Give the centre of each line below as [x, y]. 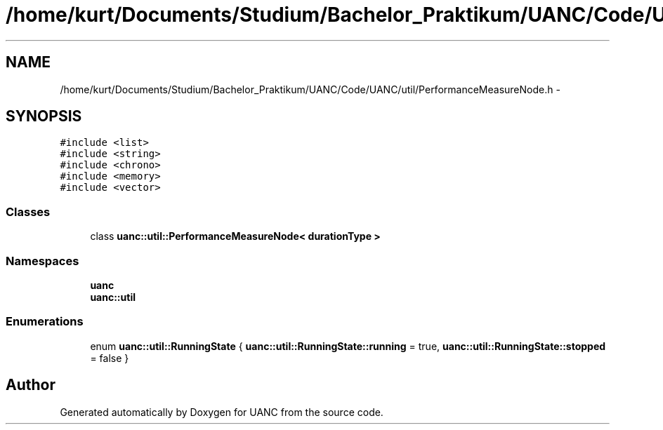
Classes [28, 211]
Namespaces [42, 261]
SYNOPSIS [44, 116]
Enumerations [45, 322]
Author [31, 385]
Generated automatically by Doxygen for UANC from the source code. [222, 412]
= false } [110, 358]
